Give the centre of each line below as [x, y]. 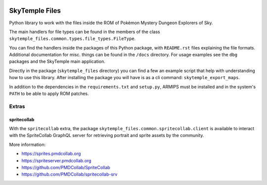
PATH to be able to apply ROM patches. [49, 93]
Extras [17, 106]
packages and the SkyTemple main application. [57, 61]
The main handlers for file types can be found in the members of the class [85, 32]
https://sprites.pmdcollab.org [51, 154]
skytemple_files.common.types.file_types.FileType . [72, 39]
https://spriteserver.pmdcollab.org [56, 160]
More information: [27, 144]
